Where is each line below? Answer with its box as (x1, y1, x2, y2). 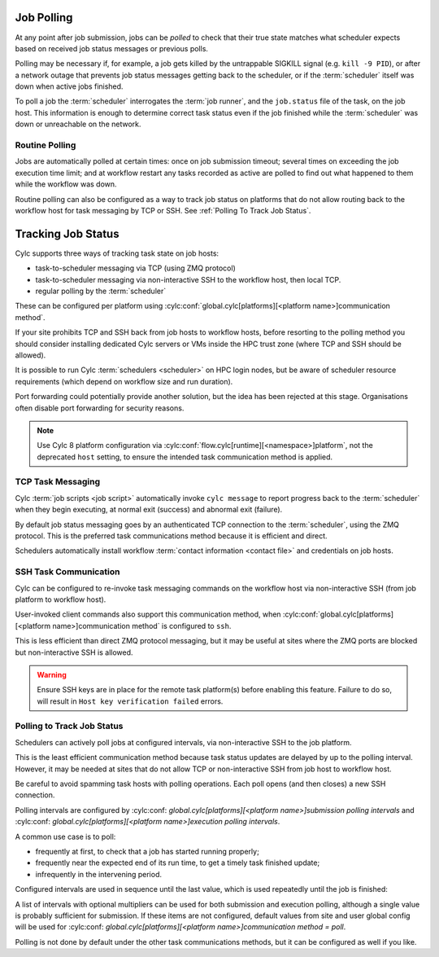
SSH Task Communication (15, 566, 120, 577)
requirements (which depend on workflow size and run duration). (15, 376, 233, 386)
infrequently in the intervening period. (35, 869, 163, 879)
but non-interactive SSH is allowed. (15, 648, 133, 657)
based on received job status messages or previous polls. (15, 43, 209, 53)
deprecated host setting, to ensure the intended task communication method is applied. (37, 452, 333, 462)
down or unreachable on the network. (15, 119, 141, 130)
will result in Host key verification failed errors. (37, 696, 224, 706)
